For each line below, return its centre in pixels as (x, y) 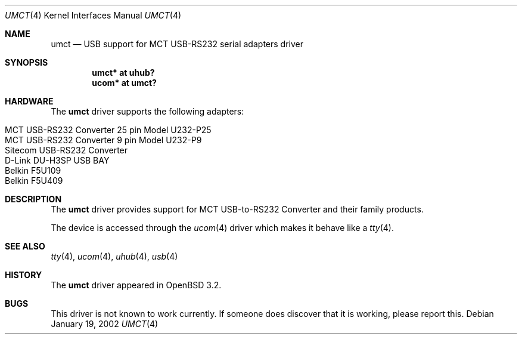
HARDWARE (29, 101)
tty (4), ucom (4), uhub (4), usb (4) (114, 256)
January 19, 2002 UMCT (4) (105, 324)
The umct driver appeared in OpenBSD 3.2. (136, 285)
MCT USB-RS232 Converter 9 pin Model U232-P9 (103, 140)
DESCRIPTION (33, 199)
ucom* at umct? (124, 83)
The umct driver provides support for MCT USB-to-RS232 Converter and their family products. (237, 209)
